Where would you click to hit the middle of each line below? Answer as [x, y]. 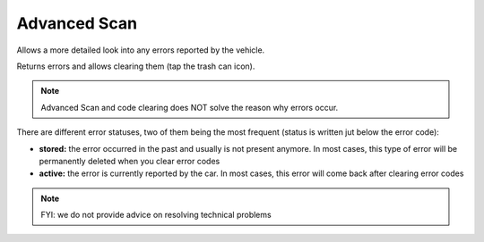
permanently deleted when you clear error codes [130, 161]
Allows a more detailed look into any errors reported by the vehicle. [141, 50]
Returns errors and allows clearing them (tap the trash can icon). [136, 66]
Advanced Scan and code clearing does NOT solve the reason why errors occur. [190, 107]
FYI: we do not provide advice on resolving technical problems [156, 215]
